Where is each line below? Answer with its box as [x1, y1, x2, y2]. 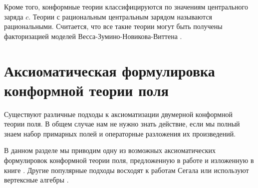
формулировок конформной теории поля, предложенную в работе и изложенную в [4, 155, 254, 165]
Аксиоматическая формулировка [4, 60, 215, 80]
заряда [4, 11, 23, 21]
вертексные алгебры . [4, 174, 69, 185]
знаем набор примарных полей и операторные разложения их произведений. [4, 128, 236, 138]
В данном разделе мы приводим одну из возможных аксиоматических [4, 145, 216, 155]
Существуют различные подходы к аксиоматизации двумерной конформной [4, 108, 233, 119]
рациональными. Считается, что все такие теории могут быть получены [4, 21, 223, 31]
